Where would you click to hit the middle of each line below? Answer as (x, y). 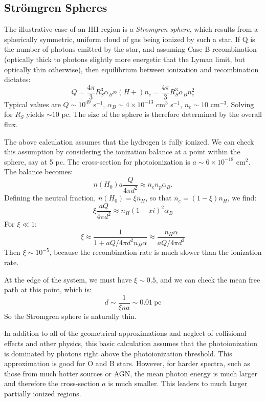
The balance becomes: (39, 172)
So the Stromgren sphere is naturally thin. (70, 316)
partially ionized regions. (43, 393)
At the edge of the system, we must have (68, 279)
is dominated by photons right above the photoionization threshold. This (118, 353)
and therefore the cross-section (52, 383)
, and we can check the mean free (208, 279)
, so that (159, 198)
